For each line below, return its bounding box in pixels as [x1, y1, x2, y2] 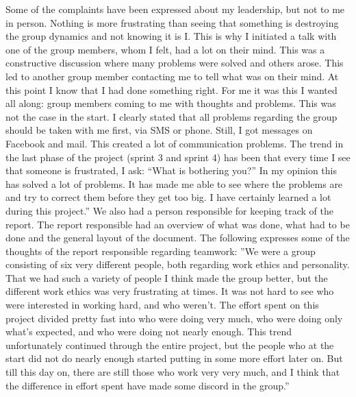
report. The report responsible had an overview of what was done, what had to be [5, 217, 350, 231]
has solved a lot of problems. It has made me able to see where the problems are [5, 176, 343, 191]
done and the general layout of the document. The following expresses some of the [5, 230, 350, 245]
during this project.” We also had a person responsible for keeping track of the [5, 203, 333, 217]
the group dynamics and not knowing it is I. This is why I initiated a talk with [5, 29, 337, 43]
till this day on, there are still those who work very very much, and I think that [5, 365, 340, 379]
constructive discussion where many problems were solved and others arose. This [5, 56, 344, 70]
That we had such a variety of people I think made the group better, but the [5, 270, 328, 285]
